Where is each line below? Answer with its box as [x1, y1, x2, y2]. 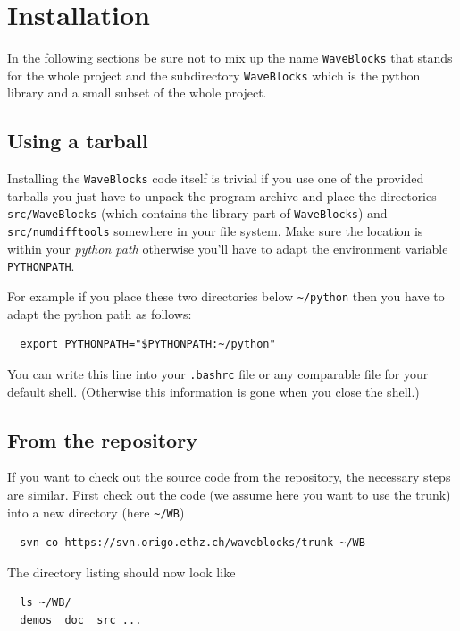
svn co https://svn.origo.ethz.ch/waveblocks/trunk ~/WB [20, 536, 365, 550]
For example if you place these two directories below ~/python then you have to [7, 287, 445, 306]
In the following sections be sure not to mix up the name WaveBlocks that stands [7, 48, 453, 67]
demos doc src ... [20, 613, 142, 627]
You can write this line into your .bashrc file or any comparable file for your [7, 364, 429, 383]
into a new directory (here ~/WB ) [7, 502, 185, 521]
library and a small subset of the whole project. [7, 83, 267, 102]
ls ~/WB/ [20, 596, 71, 610]
